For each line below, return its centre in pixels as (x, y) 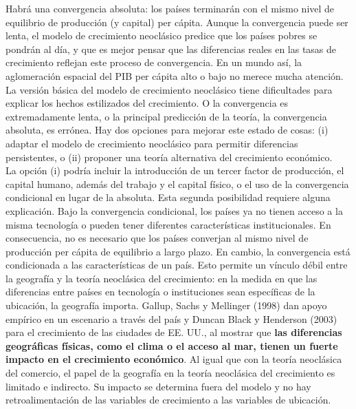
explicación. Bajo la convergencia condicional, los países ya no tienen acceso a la (174, 210)
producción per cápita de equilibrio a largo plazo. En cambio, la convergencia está (178, 251)
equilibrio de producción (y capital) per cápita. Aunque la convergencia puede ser (177, 22)
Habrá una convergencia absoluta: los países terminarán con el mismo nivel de (170, 8)
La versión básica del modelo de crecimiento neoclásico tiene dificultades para (169, 89)
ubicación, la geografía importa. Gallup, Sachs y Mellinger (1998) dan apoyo (166, 305)
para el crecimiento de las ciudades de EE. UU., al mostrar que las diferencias (174, 332)
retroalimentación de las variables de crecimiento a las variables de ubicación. (168, 400)
